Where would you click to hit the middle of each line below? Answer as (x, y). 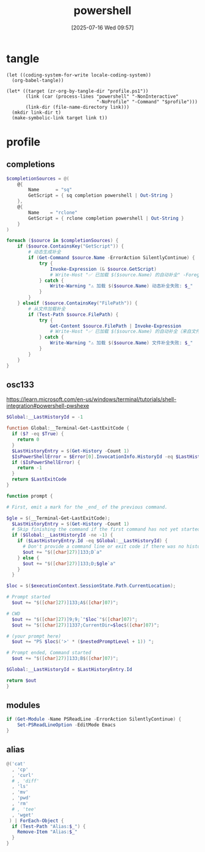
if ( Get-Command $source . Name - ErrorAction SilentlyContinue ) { (112, 258)
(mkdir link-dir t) (37, 112)
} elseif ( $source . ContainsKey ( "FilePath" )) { (77, 303)
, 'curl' (23, 775)
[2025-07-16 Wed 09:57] (103, 28)
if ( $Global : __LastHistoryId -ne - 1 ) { (63, 535)
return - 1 (30, 468)
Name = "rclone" (53, 212)
